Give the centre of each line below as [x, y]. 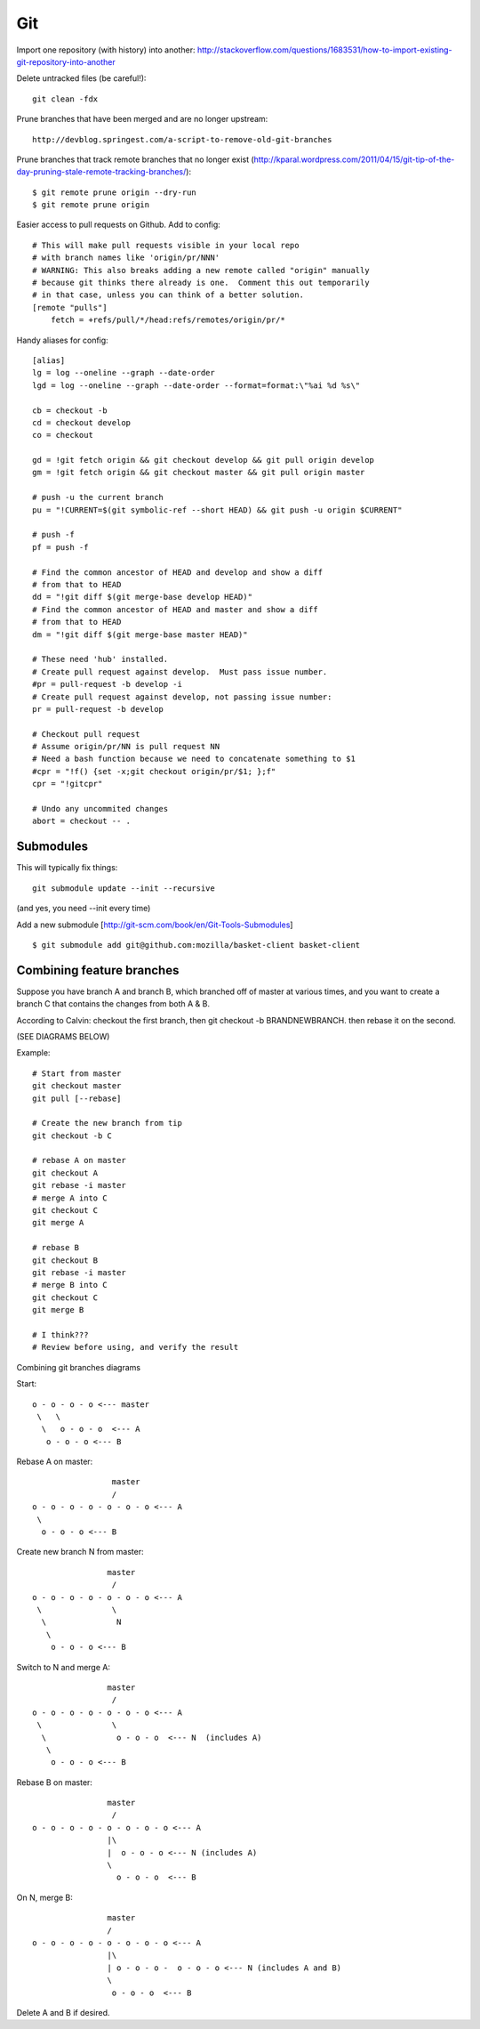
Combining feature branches [98, 970]
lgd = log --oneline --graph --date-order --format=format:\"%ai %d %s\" [196, 385]
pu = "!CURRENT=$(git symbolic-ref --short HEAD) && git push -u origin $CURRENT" [217, 510]
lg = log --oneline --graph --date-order [124, 373]
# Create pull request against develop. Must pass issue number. [180, 671]
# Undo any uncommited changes [100, 809]
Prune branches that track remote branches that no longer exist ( [136, 159]
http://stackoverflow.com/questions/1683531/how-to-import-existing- [324, 50]
